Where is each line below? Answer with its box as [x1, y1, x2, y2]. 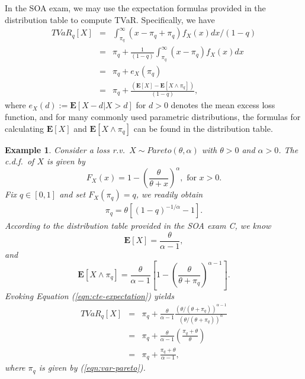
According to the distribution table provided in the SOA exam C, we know [5, 219, 271, 232]
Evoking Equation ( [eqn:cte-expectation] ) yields [5, 289, 174, 302]
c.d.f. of [5, 155, 34, 167]
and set [59, 188, 86, 200]
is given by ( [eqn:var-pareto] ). [38, 361, 146, 374]
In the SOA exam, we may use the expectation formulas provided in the [5, 2, 266, 14]
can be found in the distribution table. [133, 122, 273, 134]
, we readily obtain [136, 188, 203, 200]
